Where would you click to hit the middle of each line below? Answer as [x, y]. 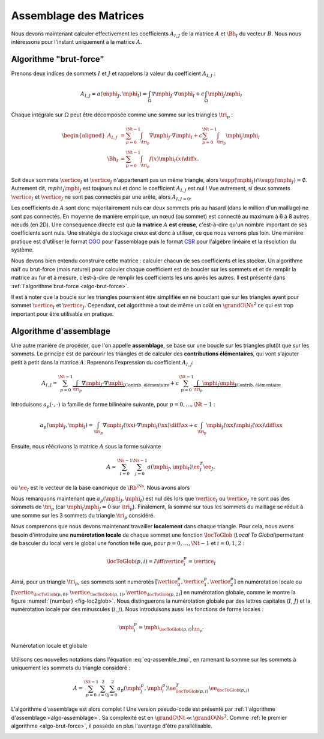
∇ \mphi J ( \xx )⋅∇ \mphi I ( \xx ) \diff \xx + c [150, 426]
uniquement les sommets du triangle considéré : [71, 668]
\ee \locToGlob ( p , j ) [229, 689]
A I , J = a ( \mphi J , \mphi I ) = [113, 94]
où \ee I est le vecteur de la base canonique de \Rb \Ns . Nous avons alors [100, 488]
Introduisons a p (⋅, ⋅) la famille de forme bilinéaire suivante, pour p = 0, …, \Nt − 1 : [113, 405]
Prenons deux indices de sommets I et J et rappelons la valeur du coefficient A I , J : [113, 74]
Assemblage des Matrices [77, 16]
